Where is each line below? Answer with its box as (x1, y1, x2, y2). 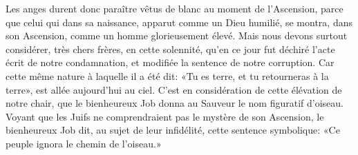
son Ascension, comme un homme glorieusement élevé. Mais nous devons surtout (6, 28, 348, 43)
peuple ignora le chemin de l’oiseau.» (6, 136, 162, 150)
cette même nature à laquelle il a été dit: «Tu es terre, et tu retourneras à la (6, 68, 329, 83)
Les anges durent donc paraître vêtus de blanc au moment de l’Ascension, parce (6, 1, 343, 15)
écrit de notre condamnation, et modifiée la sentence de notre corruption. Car (6, 55, 335, 70)
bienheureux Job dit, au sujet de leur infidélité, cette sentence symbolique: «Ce (6, 123, 340, 137)
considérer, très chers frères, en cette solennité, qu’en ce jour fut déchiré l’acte (6, 41, 335, 56)
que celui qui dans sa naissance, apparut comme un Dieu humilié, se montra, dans (6, 14, 352, 29)
